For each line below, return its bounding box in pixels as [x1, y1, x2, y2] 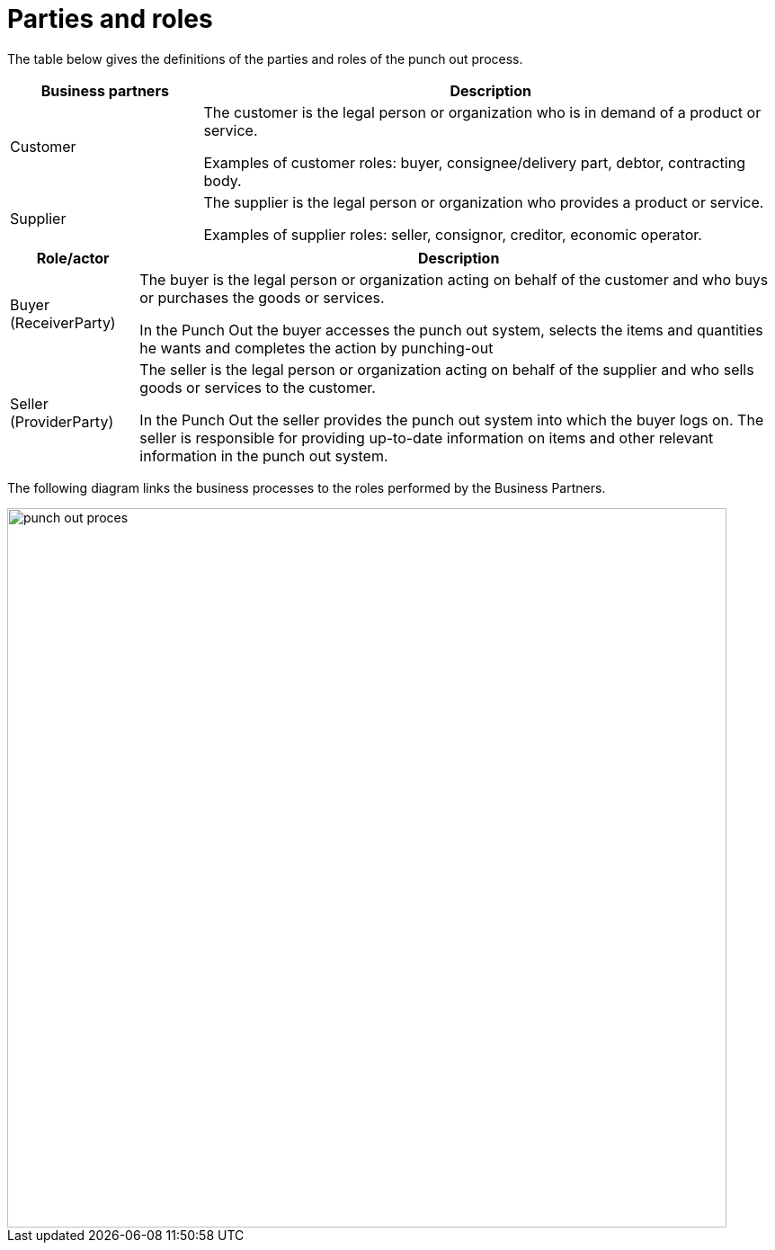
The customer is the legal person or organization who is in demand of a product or [203, 103, 762, 121]
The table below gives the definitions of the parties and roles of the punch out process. [7, 50, 523, 67]
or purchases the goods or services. [139, 288, 385, 307]
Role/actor [36, 248, 110, 267]
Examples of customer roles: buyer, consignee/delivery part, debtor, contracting [203, 153, 745, 172]
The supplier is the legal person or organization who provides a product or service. [203, 192, 764, 211]
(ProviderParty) [10, 412, 114, 431]
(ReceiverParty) [10, 313, 116, 332]
